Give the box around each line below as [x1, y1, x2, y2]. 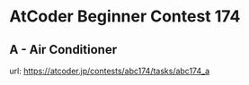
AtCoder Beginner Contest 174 [9, 6, 241, 27]
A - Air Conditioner [9, 42, 118, 57]
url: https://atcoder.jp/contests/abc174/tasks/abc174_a [9, 65, 209, 76]
